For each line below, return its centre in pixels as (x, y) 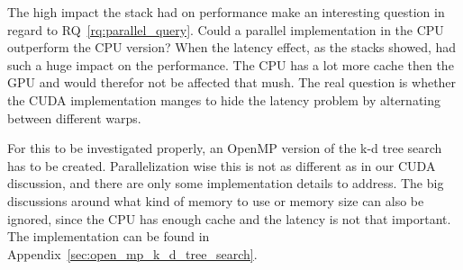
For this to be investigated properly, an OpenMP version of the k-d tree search (225, 148)
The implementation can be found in (109, 236)
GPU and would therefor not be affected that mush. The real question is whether (232, 82)
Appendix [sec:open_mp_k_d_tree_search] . (132, 253)
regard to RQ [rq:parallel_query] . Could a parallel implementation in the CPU (226, 29)
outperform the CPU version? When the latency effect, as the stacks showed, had (232, 47)
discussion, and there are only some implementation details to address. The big (226, 183)
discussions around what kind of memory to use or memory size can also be (216, 200)
